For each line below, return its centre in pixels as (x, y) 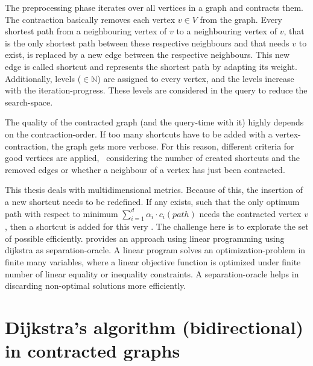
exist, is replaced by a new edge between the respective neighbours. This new (147, 55)
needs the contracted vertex (250, 213)
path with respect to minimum (62, 213)
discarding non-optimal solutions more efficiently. (96, 286)
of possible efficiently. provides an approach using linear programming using (145, 238)
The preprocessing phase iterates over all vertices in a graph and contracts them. (154, 7)
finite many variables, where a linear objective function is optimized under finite (153, 262)
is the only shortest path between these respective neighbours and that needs (147, 43)
